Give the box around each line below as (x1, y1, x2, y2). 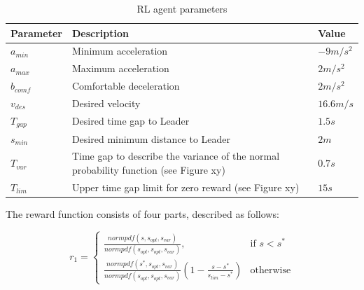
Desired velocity (71, 95, 141, 110)
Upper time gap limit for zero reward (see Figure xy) (71, 179, 300, 194)
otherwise (250, 265, 291, 275)
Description (71, 25, 129, 40)
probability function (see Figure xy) (71, 162, 225, 177)
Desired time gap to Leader (71, 113, 190, 128)
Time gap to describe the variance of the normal (71, 149, 280, 163)
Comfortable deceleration (71, 78, 180, 93)
